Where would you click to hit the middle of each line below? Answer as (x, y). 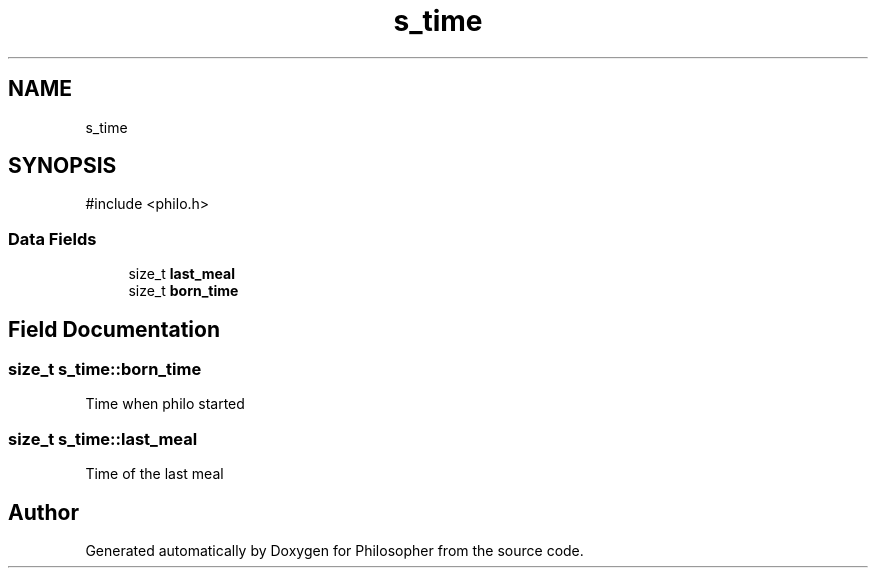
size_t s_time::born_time (105, 369)
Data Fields (52, 238)
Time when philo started (165, 404)
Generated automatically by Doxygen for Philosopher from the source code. (334, 550)
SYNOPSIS (62, 166)
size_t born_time (183, 291)
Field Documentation (114, 329)
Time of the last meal (154, 474)
